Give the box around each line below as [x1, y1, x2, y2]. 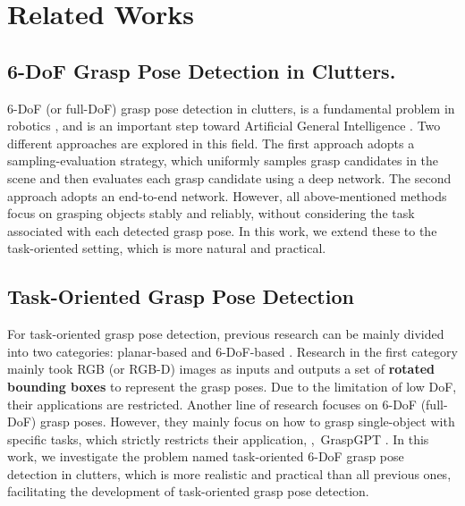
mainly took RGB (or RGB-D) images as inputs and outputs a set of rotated [7, 359, 435, 378]
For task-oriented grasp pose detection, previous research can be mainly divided [7, 325, 444, 343]
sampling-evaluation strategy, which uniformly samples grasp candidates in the [7, 151, 439, 170]
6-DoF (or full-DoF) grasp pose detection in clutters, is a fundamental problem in [7, 98, 455, 117]
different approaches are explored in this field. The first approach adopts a [7, 133, 415, 152]
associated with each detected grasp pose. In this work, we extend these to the [7, 221, 437, 240]
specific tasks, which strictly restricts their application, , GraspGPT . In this [7, 429, 429, 448]
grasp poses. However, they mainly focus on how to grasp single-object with [39, 412, 455, 431]
